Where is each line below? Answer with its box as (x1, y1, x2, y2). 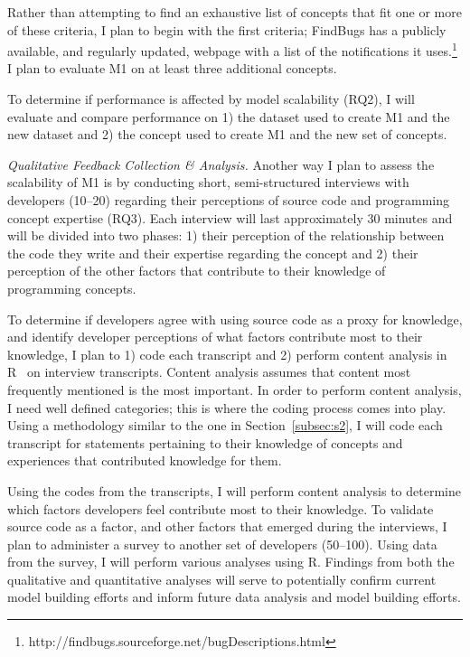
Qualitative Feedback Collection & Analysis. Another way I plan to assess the (7, 155, 435, 174)
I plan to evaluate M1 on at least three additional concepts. (7, 59, 337, 78)
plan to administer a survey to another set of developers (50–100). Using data (7, 534, 437, 553)
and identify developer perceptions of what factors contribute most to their (7, 327, 423, 346)
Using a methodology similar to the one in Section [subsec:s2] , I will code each (7, 416, 443, 435)
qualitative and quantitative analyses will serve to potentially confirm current (7, 569, 437, 588)
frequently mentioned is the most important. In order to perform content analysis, (7, 380, 462, 399)
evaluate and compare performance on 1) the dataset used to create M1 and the (7, 107, 450, 126)
